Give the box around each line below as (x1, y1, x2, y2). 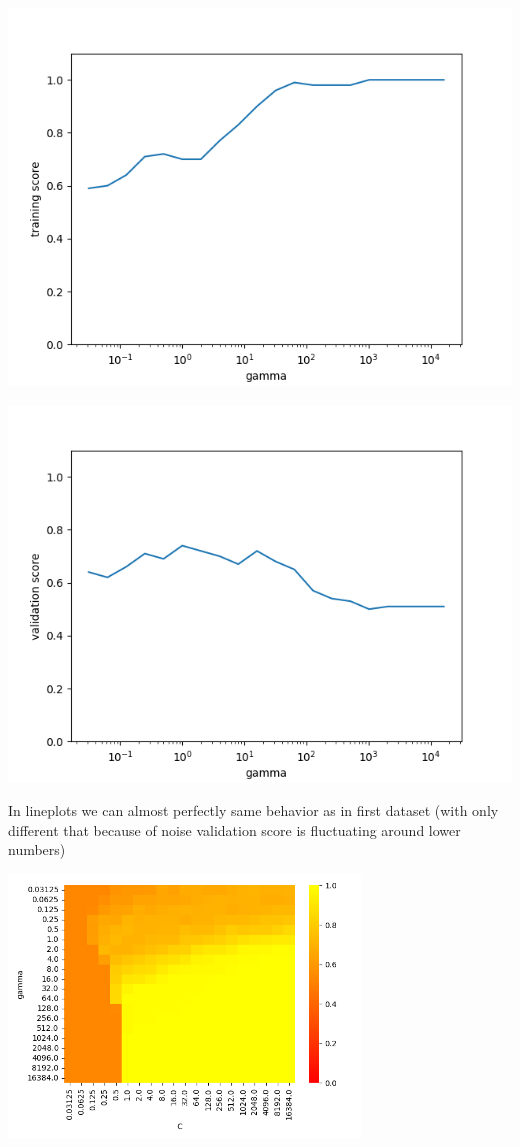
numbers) (8, 839, 66, 860)
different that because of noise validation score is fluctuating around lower (8, 819, 461, 840)
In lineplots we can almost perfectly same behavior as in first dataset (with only (8, 800, 499, 821)
